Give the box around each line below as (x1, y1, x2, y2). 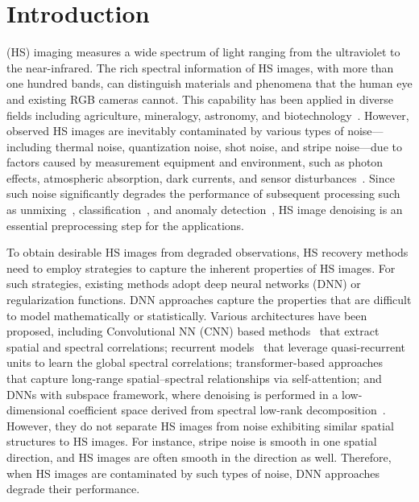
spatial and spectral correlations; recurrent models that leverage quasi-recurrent (6, 338, 406, 355)
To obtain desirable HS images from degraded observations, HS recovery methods (6, 244, 409, 261)
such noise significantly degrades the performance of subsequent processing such (6, 185, 400, 202)
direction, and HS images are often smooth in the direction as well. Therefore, (6, 448, 392, 465)
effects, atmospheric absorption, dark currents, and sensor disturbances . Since (6, 169, 395, 186)
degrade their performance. (6, 480, 140, 497)
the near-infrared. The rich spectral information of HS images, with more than (6, 59, 394, 76)
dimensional (6, 401, 65, 418)
